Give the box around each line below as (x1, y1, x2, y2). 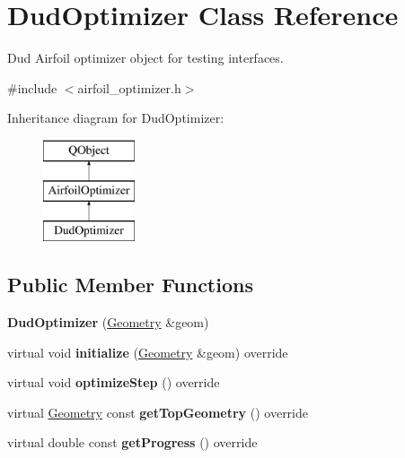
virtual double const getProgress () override (7, 433, 258, 452)
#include (7, 78, 57, 97)
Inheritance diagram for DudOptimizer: (7, 108, 225, 127)
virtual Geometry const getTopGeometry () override (7, 402, 309, 421)
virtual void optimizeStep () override (7, 373, 220, 392)
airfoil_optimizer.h (77, 78, 181, 97)
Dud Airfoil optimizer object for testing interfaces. (7, 48, 284, 67)
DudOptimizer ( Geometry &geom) (7, 313, 209, 332)
